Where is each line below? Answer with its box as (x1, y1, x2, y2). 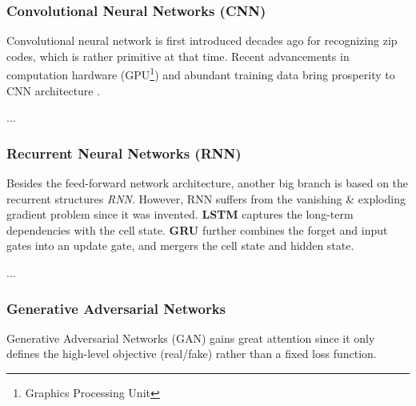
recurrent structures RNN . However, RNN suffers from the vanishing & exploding (6, 190, 406, 207)
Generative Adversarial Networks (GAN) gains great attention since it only (6, 329, 375, 346)
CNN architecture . (6, 82, 101, 98)
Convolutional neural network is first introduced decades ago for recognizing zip (6, 32, 398, 49)
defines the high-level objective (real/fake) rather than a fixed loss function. (6, 345, 377, 362)
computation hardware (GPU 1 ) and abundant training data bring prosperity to (6, 64, 395, 83)
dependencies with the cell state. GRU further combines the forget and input (6, 221, 388, 238)
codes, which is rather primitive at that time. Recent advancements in (6, 47, 350, 64)
